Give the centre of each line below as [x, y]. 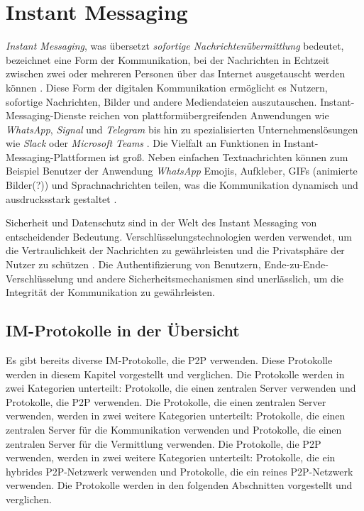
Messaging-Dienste [46, 115]
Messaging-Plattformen [56, 156]
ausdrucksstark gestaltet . [61, 198]
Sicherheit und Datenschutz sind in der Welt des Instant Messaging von [161, 222]
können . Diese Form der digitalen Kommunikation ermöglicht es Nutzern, [167, 87]
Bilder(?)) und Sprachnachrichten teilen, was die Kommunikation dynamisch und [182, 185]
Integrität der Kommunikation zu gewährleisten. [110, 292]
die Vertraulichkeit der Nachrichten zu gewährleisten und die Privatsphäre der [175, 250]
